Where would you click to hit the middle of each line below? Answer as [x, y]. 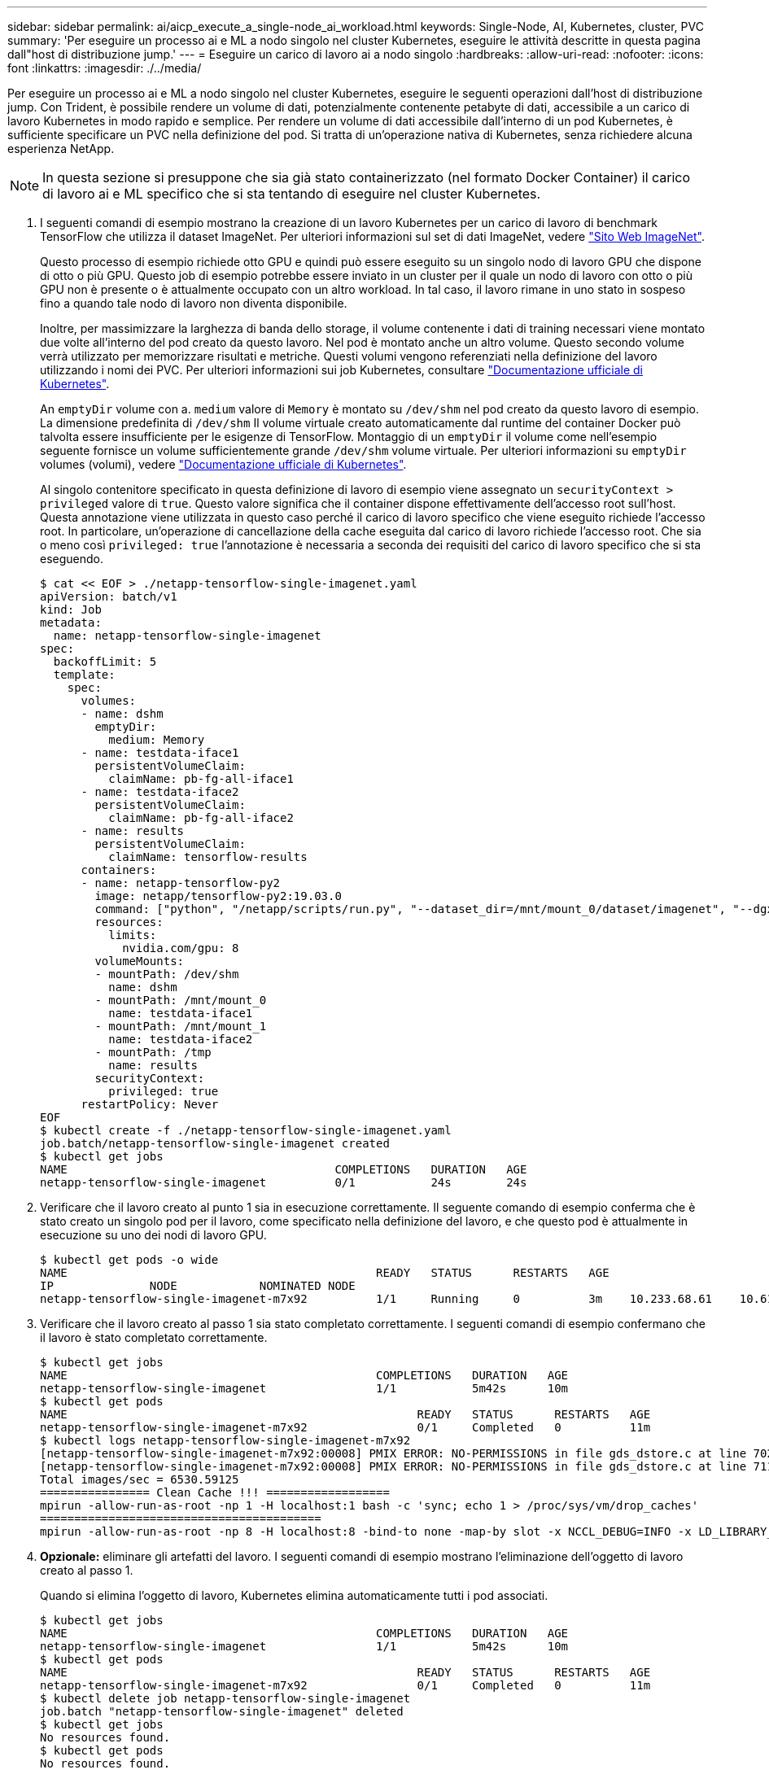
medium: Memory [157, 740]
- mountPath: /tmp [153, 1052]
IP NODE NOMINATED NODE [198, 1286]
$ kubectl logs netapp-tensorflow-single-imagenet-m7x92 [225, 1440]
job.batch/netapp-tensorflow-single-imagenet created [215, 1143]
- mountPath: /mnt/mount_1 [181, 1026]
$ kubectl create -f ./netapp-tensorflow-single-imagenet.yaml [246, 1130]
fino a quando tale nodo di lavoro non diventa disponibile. [194, 303]
